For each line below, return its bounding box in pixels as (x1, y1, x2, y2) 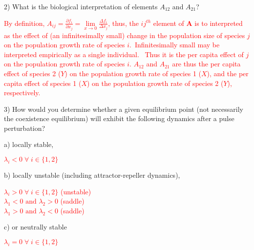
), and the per (207, 68, 249, 78)
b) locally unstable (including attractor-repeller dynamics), (4, 170, 180, 180)
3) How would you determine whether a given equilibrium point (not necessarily (4, 104, 243, 114)
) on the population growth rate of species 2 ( (86, 78, 224, 88)
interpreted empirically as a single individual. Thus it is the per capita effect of (4, 49, 244, 59)
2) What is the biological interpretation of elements (4, 1, 158, 11)
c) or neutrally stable (4, 222, 67, 232)
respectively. (4, 87, 41, 98)
